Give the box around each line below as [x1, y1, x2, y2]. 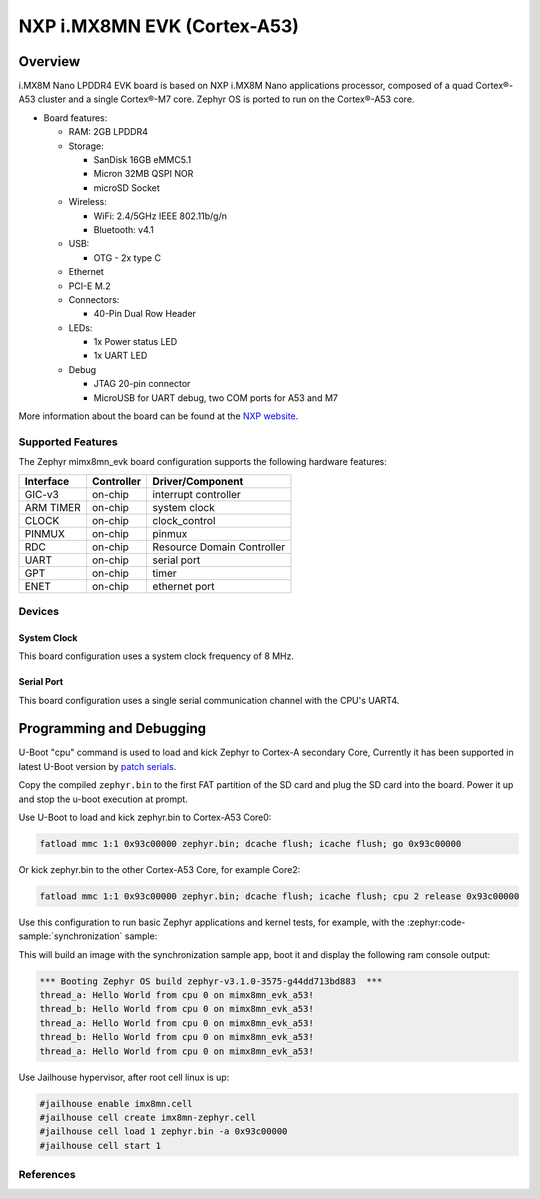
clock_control [152, 513, 216, 527]
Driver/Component [152, 474, 244, 488]
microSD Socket [93, 181, 160, 194]
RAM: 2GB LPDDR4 [68, 126, 149, 138]
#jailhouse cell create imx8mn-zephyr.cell [39, 1112, 257, 1124]
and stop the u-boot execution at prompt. [18, 793, 189, 805]
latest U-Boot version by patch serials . [18, 760, 177, 772]
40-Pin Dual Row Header [93, 308, 197, 320]
